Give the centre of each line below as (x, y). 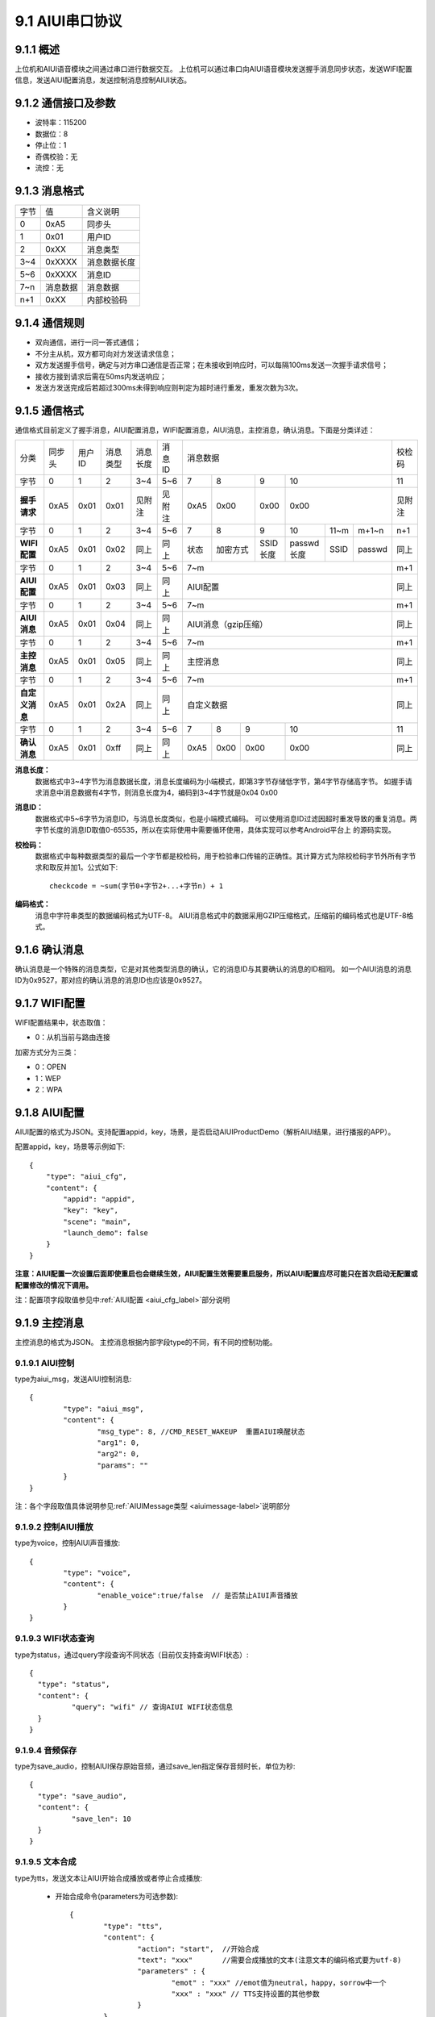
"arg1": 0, (118, 1443)
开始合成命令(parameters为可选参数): (117, 1896)
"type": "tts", (133, 1926)
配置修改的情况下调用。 (54, 1285)
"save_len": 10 (101, 1819)
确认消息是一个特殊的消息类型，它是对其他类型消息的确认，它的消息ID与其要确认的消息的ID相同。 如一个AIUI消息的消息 (213, 969)
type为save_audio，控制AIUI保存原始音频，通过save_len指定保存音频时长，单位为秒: (155, 1766)
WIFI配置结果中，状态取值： (61, 1023)
